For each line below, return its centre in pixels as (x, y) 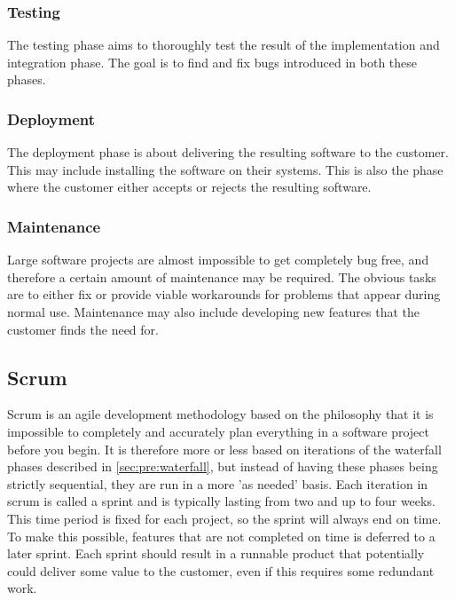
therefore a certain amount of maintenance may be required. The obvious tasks (222, 276)
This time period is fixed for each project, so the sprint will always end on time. (224, 518)
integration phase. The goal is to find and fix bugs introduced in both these (212, 62)
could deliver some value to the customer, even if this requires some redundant (221, 570)
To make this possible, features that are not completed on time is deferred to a (221, 536)
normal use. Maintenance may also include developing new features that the (214, 312)
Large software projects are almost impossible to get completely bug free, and (218, 260)
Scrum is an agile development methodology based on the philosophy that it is (220, 414)
